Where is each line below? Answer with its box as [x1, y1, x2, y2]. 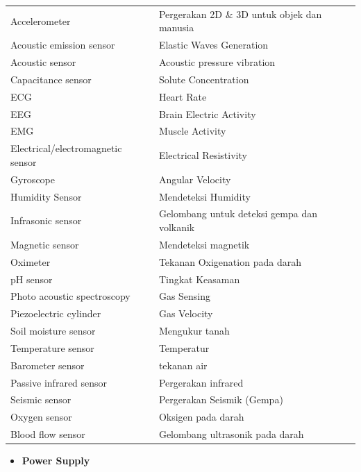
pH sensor [10, 271, 53, 286]
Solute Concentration [158, 71, 249, 86]
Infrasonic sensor [10, 213, 82, 228]
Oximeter [10, 254, 51, 269]
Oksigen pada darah [158, 410, 244, 424]
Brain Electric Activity [158, 106, 256, 121]
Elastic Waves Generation [158, 37, 269, 52]
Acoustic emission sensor [10, 37, 115, 52]
